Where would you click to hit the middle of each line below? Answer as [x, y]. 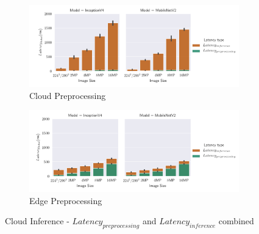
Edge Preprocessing [66, 200]
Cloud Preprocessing [68, 95]
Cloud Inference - [37, 221]
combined [236, 221]
